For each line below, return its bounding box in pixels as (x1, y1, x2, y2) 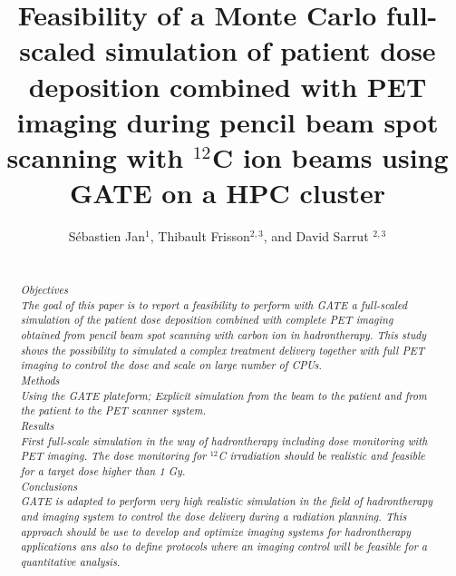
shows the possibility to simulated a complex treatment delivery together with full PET (20, 342, 425, 357)
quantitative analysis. (20, 553, 121, 569)
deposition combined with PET (28, 67, 427, 104)
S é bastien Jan (68, 227, 146, 246)
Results (20, 418, 54, 434)
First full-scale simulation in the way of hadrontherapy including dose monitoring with (20, 433, 428, 448)
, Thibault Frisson (150, 227, 250, 246)
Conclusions (20, 478, 78, 493)
